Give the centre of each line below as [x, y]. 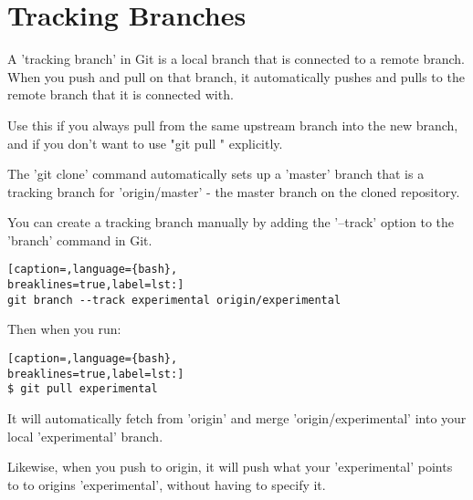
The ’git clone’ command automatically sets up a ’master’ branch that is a [216, 174]
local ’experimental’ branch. [85, 436]
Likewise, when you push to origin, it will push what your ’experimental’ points [230, 467]
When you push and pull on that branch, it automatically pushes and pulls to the [236, 76]
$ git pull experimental [83, 389]
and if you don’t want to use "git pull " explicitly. [145, 143]
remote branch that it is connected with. [121, 94]
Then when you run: [64, 329]
